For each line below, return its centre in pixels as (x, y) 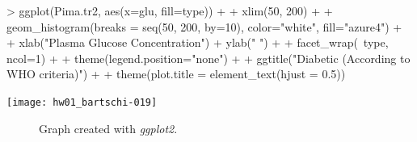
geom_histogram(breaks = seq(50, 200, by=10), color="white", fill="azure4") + (204, 26)
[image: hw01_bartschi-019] (82, 102)
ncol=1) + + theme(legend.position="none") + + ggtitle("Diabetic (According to (208, 58)
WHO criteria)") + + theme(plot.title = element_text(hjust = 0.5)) (176, 74)
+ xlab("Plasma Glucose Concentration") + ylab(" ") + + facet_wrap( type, (198, 42)
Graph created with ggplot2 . (108, 128)
